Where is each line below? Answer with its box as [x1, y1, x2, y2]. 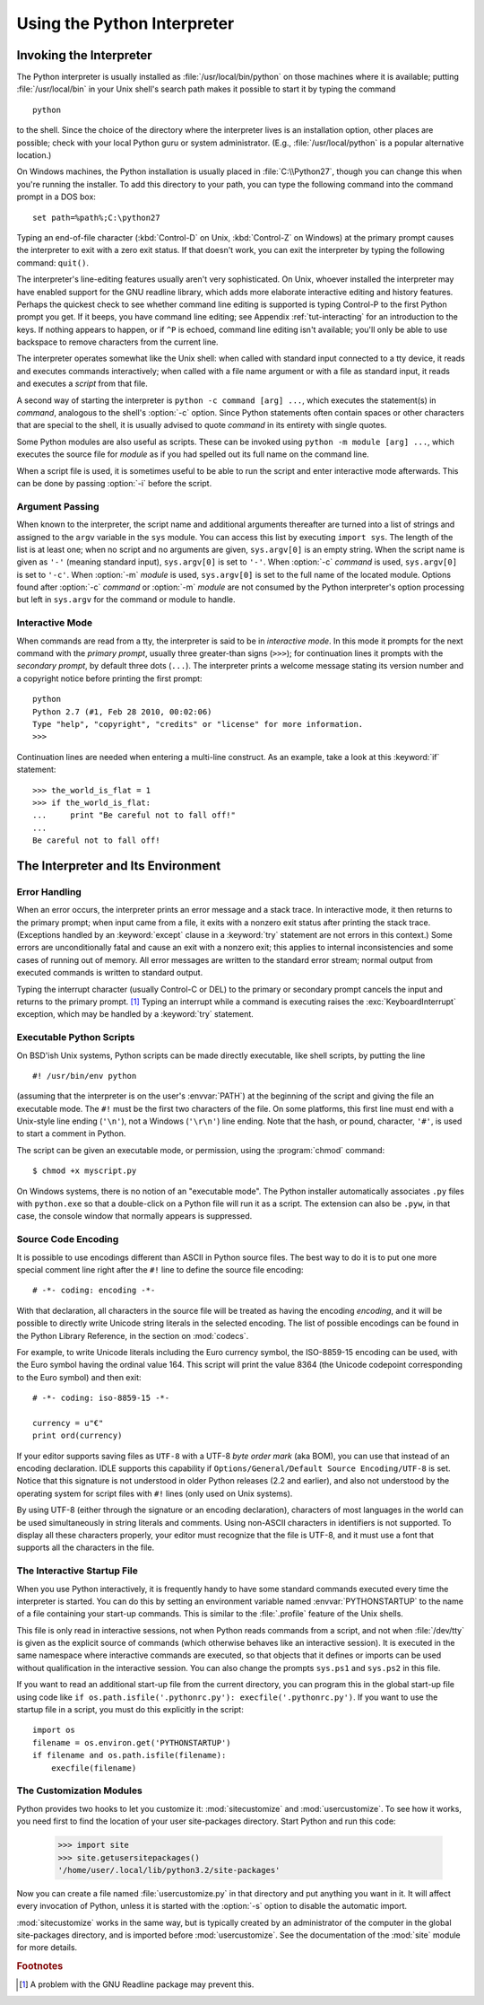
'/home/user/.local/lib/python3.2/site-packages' [57, 1865, 281, 1875]
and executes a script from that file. [16, 378, 148, 390]
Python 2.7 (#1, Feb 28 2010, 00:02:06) [32, 706, 212, 717]
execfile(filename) [50, 1763, 137, 1773]
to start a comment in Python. [16, 1128, 126, 1139]
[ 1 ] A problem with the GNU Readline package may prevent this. [19, 1979, 255, 1990]
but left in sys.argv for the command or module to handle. [16, 594, 236, 605]
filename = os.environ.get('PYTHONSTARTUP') [32, 1738, 232, 1747]
